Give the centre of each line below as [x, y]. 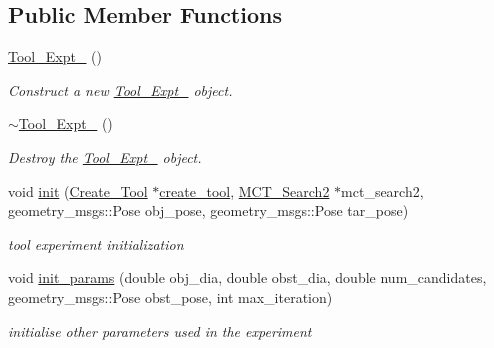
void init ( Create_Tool [78, 190]
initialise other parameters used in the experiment [160, 330]
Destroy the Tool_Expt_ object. [105, 156]
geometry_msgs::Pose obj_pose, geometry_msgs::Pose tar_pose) [208, 210]
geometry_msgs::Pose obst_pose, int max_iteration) [170, 296]
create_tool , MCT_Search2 [244, 190]
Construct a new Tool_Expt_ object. [120, 89]
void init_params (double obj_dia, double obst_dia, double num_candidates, [247, 277]
